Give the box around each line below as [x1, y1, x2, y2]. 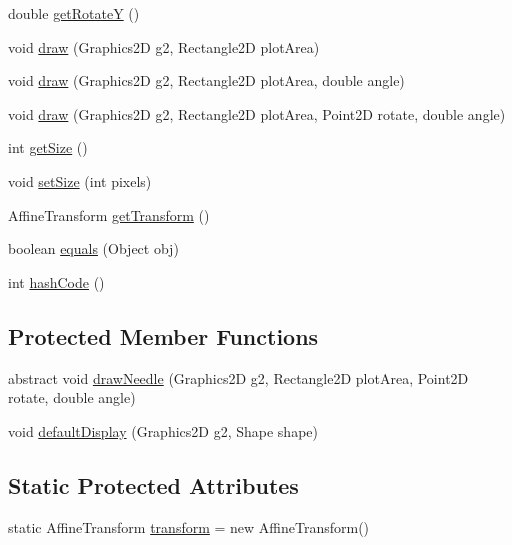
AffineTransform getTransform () [8, 204, 210, 225]
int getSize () [8, 137, 88, 158]
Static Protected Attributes [8, 469, 299, 500]
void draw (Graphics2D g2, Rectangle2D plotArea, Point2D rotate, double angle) [8, 103, 506, 124]
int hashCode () [8, 271, 105, 292]
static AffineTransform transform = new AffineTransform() [8, 516, 370, 537]
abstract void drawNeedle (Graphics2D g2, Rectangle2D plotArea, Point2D [8, 367, 469, 388]
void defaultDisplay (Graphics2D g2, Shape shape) [8, 420, 318, 441]
